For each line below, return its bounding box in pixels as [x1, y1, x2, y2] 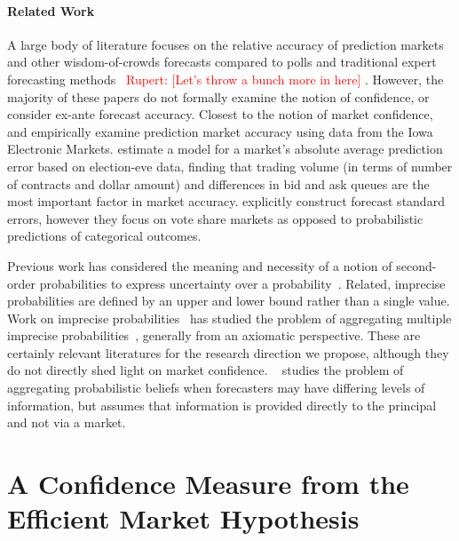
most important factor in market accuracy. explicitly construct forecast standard [7, 192, 445, 211]
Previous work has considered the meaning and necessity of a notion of [7, 256, 392, 274]
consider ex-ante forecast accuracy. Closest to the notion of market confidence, [7, 105, 433, 123]
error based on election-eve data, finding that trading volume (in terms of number [7, 156, 453, 175]
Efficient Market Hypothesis [7, 500, 360, 537]
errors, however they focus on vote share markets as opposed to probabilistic [7, 209, 423, 227]
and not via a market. [7, 413, 126, 432]
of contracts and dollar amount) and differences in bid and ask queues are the [7, 174, 430, 193]
